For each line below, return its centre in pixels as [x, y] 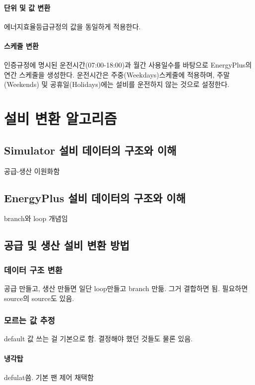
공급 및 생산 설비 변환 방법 [67, 245]
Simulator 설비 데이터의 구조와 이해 [90, 150]
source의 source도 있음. [39, 298]
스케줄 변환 [21, 45]
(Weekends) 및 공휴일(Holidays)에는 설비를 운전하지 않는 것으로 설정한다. [117, 84]
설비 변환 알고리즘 [61, 118]
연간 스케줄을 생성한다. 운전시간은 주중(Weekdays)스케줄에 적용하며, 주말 [117, 74]
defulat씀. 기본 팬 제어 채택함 [49, 377]
